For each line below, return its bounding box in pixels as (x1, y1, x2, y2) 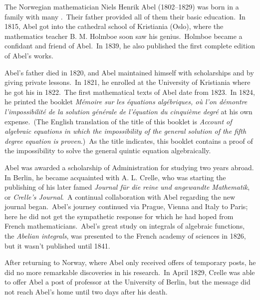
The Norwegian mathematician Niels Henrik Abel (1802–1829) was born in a (4, 1, 239, 11)
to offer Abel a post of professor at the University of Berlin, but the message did (4, 277, 251, 287)
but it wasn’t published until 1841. (4, 240, 110, 251)
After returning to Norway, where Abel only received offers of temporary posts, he (4, 257, 256, 268)
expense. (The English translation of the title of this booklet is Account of (4, 116, 232, 126)
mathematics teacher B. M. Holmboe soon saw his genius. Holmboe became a (4, 30, 243, 41)
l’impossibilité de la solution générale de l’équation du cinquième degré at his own (4, 106, 253, 116)
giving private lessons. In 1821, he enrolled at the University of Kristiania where (4, 77, 251, 87)
